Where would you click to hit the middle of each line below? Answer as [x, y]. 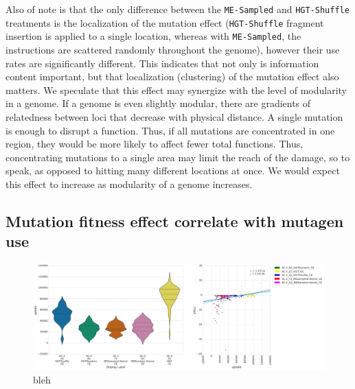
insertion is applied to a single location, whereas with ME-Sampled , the [153, 36]
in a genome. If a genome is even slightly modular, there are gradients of [158, 103]
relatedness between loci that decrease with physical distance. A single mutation [174, 116]
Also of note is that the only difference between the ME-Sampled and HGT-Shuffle [177, 9]
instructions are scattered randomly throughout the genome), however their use [173, 49]
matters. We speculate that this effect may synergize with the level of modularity [176, 90]
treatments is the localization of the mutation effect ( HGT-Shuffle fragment [165, 22]
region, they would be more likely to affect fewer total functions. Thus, [154, 144]
